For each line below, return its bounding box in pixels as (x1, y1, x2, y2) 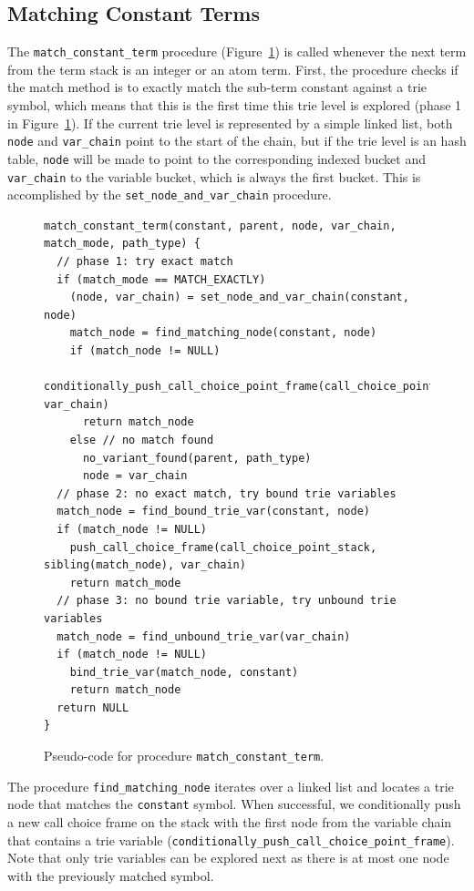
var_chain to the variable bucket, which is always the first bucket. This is (7, 167, 421, 186)
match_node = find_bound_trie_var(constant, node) (57, 505, 370, 518)
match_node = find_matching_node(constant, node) (69, 326, 377, 340)
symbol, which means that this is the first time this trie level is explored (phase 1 (7, 96, 462, 115)
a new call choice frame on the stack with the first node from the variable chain (7, 813, 452, 832)
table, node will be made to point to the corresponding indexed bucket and (7, 148, 426, 168)
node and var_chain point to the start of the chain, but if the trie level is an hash (7, 131, 467, 150)
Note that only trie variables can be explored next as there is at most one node (7, 848, 449, 867)
